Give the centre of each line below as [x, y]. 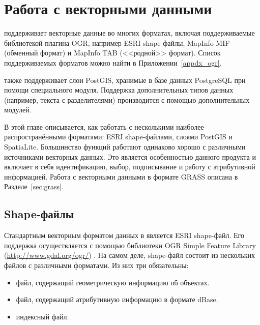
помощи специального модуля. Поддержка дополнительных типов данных [119, 90]
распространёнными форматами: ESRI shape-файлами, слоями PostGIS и [119, 137]
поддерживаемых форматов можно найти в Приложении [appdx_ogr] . [113, 62]
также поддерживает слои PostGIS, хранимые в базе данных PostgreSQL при [125, 80]
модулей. [18, 110]
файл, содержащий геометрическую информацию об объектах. [113, 282]
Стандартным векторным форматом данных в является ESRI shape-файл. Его [124, 235]
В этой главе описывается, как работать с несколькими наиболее [104, 126]
